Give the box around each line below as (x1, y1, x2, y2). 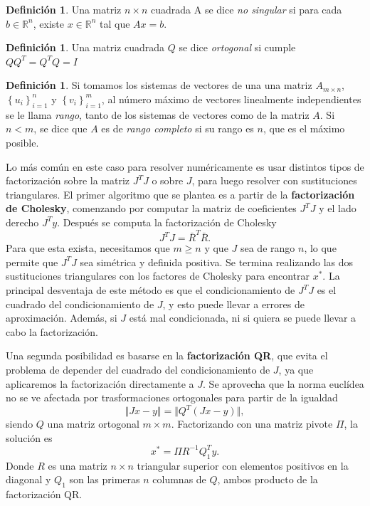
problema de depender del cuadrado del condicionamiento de (6, 362, 270, 376)
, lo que (304, 241, 337, 255)
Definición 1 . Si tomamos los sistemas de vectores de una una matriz (6, 78, 312, 93)
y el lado (319, 201, 356, 216)
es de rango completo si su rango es (101, 121, 254, 136)
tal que (100, 16, 130, 31)
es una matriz (48, 458, 107, 473)
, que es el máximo (263, 121, 345, 136)
